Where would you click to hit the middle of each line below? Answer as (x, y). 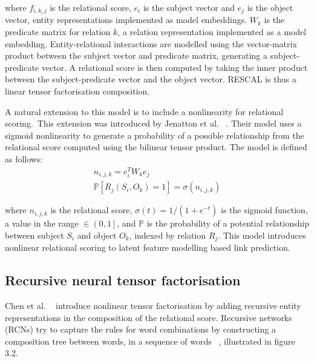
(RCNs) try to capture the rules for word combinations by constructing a (140, 329)
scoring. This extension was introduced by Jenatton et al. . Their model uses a (153, 123)
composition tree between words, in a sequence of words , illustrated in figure (150, 341)
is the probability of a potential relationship (228, 223)
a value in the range (42, 223)
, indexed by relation (168, 235)
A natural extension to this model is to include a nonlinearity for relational (144, 111)
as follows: (24, 158)
